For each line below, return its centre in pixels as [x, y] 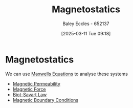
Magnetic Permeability [36, 83]
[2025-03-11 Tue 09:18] [86, 33]
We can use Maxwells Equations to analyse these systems [66, 74]
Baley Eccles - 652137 [86, 24]
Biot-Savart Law [30, 94]
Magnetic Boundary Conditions [45, 100]
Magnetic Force [29, 89]
